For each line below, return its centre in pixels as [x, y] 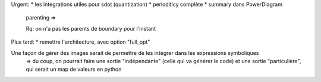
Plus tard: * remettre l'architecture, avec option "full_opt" [81, 42]
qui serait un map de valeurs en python [74, 69]
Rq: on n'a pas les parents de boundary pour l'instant [91, 28]
